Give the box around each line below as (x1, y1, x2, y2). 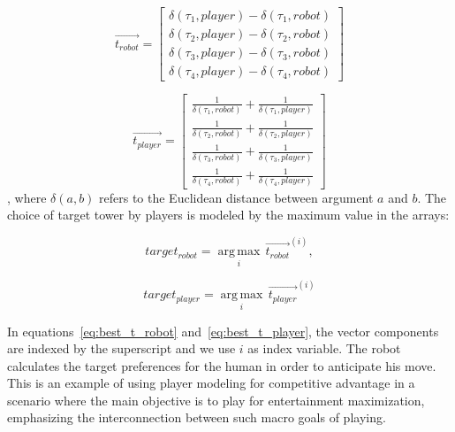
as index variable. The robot (247, 339, 401, 358)
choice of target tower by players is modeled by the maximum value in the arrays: (7, 205, 450, 224)
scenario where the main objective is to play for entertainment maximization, (7, 390, 425, 409)
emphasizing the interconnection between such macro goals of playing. (7, 408, 386, 427)
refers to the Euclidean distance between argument (99, 188, 374, 206)
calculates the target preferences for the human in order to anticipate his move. (7, 356, 436, 374)
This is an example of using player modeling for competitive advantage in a (7, 374, 415, 392)
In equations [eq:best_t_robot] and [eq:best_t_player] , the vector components (7, 321, 439, 340)
